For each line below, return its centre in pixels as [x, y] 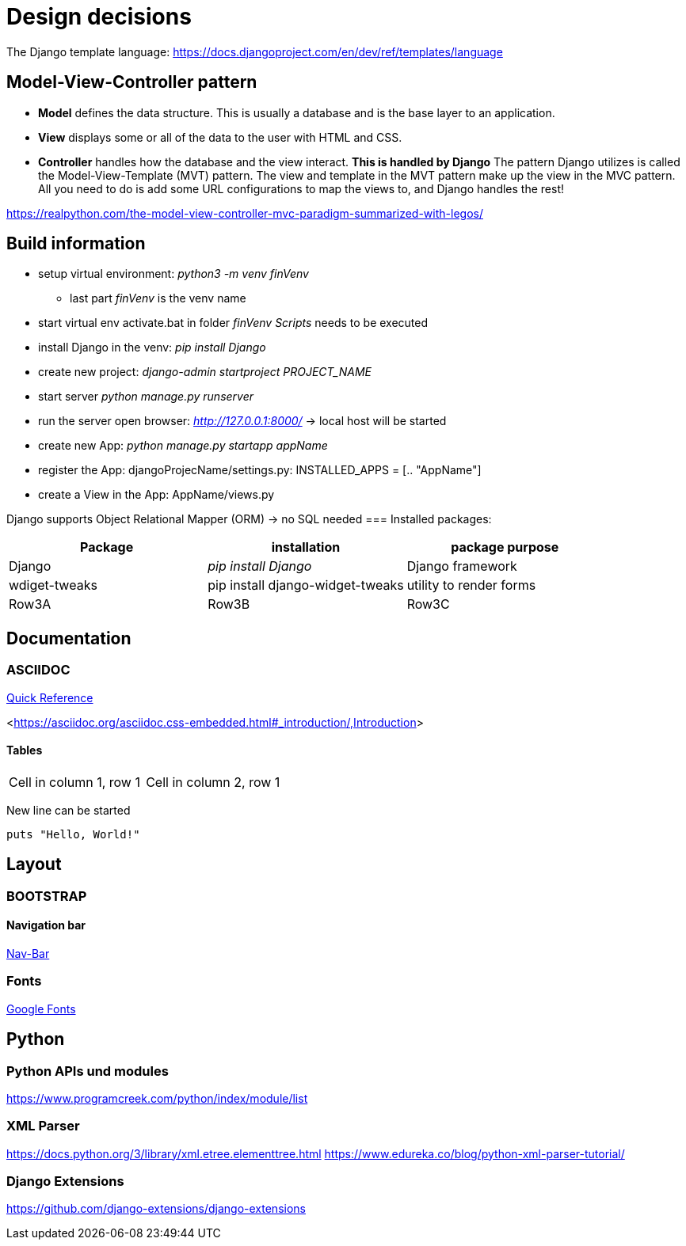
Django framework [462, 566]
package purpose [505, 547]
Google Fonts [41, 1009]
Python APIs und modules [88, 1071]
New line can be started [69, 810]
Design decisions [99, 17]
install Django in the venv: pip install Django [152, 348]
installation [306, 547]
